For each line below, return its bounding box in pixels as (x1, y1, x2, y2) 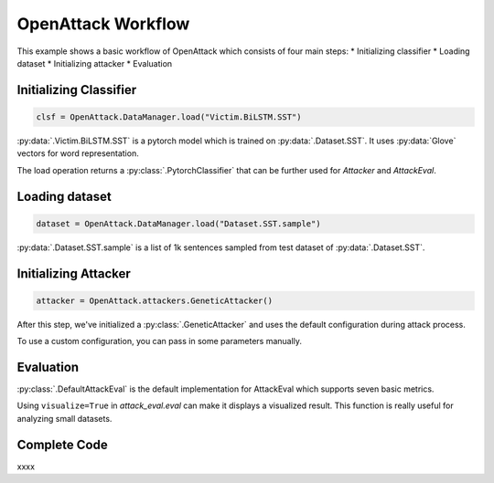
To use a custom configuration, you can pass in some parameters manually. (16, 336, 302, 347)
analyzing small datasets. (16, 413, 113, 424)
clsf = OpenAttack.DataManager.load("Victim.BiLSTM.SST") (36, 111, 302, 122)
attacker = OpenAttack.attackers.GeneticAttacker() (36, 295, 274, 306)
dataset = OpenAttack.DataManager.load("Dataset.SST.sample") (36, 218, 321, 228)
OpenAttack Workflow (16, 14, 190, 34)
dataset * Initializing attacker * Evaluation (16, 58, 173, 68)
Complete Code (16, 436, 109, 452)
